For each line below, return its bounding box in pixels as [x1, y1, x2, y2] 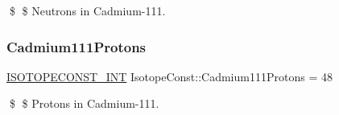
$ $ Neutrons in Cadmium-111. [9, 2, 166, 18]
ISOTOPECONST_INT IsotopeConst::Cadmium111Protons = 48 [6, 68, 333, 84]
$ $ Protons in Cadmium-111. [9, 95, 159, 112]
